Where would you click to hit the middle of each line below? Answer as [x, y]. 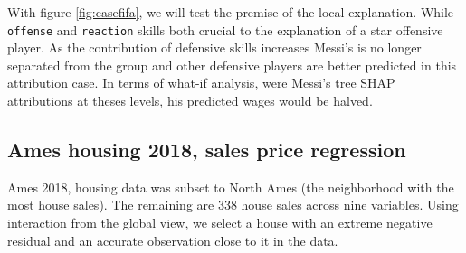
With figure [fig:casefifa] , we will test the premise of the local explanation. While [231, 12]
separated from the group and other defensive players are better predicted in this [232, 65]
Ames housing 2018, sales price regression [207, 150]
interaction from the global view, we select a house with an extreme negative [220, 223]
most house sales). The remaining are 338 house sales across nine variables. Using [233, 205]
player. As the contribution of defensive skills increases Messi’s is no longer [214, 47]
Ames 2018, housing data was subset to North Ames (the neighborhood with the [231, 187]
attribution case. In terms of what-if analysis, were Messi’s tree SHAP [201, 83]
